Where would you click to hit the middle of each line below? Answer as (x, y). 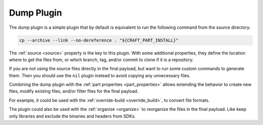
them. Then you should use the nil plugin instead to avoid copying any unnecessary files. (100, 75)
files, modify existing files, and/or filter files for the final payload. (74, 91)
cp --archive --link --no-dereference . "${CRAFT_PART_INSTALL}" (99, 40)
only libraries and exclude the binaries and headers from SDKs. (72, 116)
